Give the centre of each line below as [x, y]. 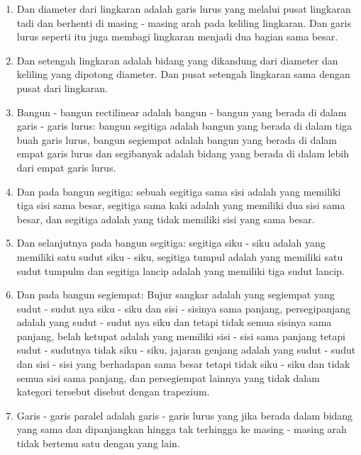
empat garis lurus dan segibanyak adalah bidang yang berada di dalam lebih [183, 153]
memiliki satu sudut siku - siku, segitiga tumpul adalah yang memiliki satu [180, 256]
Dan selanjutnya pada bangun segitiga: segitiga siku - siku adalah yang [171, 243]
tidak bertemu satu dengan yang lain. [98, 443]
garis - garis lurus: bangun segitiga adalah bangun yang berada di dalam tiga [184, 126]
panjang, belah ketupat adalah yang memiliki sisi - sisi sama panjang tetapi [181, 336]
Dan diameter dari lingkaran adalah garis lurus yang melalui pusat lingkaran [184, 9]
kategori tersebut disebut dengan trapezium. [113, 392]
